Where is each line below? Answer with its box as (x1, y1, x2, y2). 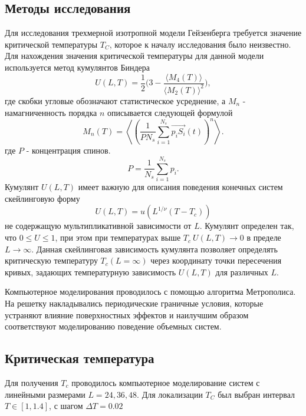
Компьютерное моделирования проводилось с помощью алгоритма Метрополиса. (5, 285, 296, 298)
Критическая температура (5, 349, 154, 367)
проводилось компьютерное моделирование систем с (71, 377, 260, 388)
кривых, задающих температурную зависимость (5, 265, 176, 278)
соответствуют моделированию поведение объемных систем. (5, 320, 222, 332)
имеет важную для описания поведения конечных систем (78, 181, 283, 193)
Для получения (5, 377, 58, 388)
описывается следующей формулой (107, 106, 233, 118)
